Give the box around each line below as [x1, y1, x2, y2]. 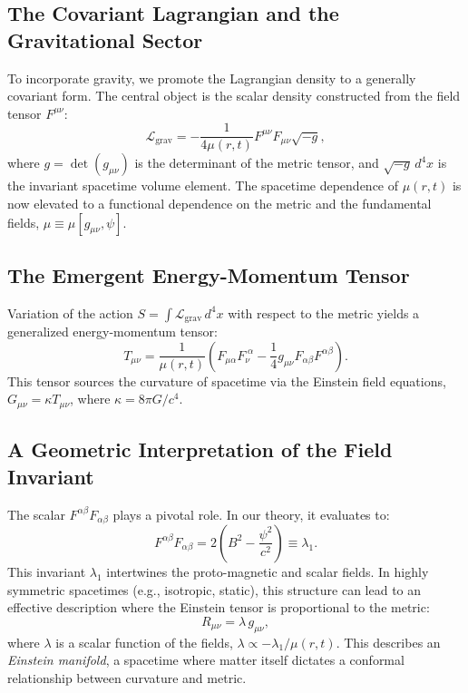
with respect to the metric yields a [228, 303, 420, 322]
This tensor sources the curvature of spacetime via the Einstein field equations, [7, 371, 446, 390]
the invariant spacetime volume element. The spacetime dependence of [7, 176, 399, 195]
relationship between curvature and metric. [7, 668, 247, 687]
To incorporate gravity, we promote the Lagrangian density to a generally [7, 68, 416, 87]
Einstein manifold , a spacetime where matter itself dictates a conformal [7, 650, 405, 669]
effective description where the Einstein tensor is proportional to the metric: [7, 598, 430, 617]
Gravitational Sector [7, 25, 203, 54]
